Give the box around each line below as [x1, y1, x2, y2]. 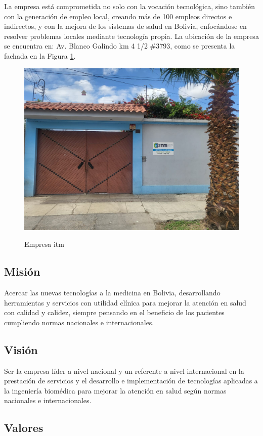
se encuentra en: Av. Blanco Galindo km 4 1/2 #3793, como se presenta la [4, 40, 235, 51]
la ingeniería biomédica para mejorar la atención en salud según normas [4, 385, 227, 396]
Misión [4, 264, 40, 279]
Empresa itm [24, 239, 64, 249]
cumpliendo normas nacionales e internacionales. [4, 317, 154, 327]
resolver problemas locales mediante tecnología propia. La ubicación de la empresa [4, 30, 259, 41]
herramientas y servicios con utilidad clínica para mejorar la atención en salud [4, 297, 246, 308]
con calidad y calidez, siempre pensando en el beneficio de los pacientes [4, 307, 225, 318]
